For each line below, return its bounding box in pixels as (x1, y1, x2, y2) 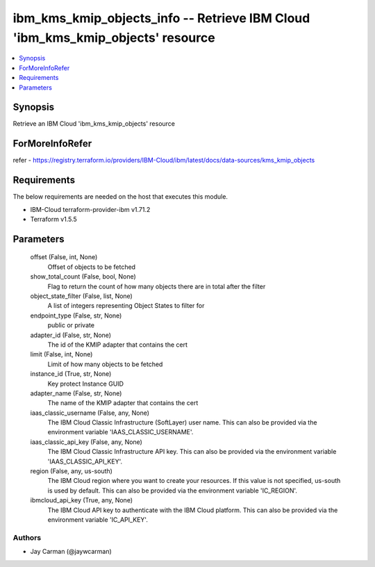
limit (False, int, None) (30, 350, 93, 359)
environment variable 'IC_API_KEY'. (47, 515, 149, 524)
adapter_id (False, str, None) (30, 331, 111, 339)
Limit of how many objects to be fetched (47, 360, 163, 368)
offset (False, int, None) (30, 253, 98, 261)
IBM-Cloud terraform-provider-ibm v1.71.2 (30, 205, 151, 213)
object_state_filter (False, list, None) (30, 292, 133, 300)
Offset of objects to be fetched (47, 263, 135, 271)
